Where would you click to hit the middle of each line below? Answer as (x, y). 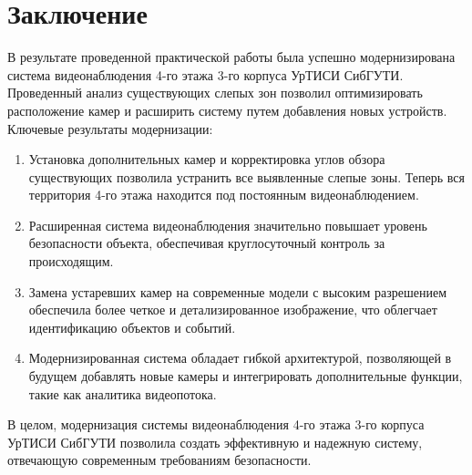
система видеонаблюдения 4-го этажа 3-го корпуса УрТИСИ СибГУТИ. (205, 74)
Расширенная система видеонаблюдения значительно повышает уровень (228, 225)
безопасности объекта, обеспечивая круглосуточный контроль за (207, 243)
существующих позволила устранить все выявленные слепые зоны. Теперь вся (246, 176)
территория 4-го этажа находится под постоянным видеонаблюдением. (224, 195)
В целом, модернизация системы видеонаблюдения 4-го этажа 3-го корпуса (216, 424)
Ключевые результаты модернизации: (110, 128)
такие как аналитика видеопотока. (123, 393)
